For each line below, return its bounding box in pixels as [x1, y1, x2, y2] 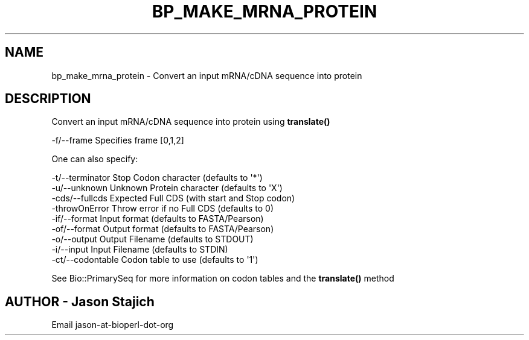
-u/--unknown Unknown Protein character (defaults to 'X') [51, 183, 283, 194]
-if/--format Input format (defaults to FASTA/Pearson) [51, 213, 264, 224]
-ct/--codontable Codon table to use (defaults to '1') [51, 254, 258, 265]
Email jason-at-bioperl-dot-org [51, 320, 174, 330]
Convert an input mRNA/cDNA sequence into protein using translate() [51, 116, 330, 127]
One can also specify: [51, 154, 138, 165]
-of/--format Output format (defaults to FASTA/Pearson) [51, 224, 274, 235]
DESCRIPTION [5, 91, 91, 107]
